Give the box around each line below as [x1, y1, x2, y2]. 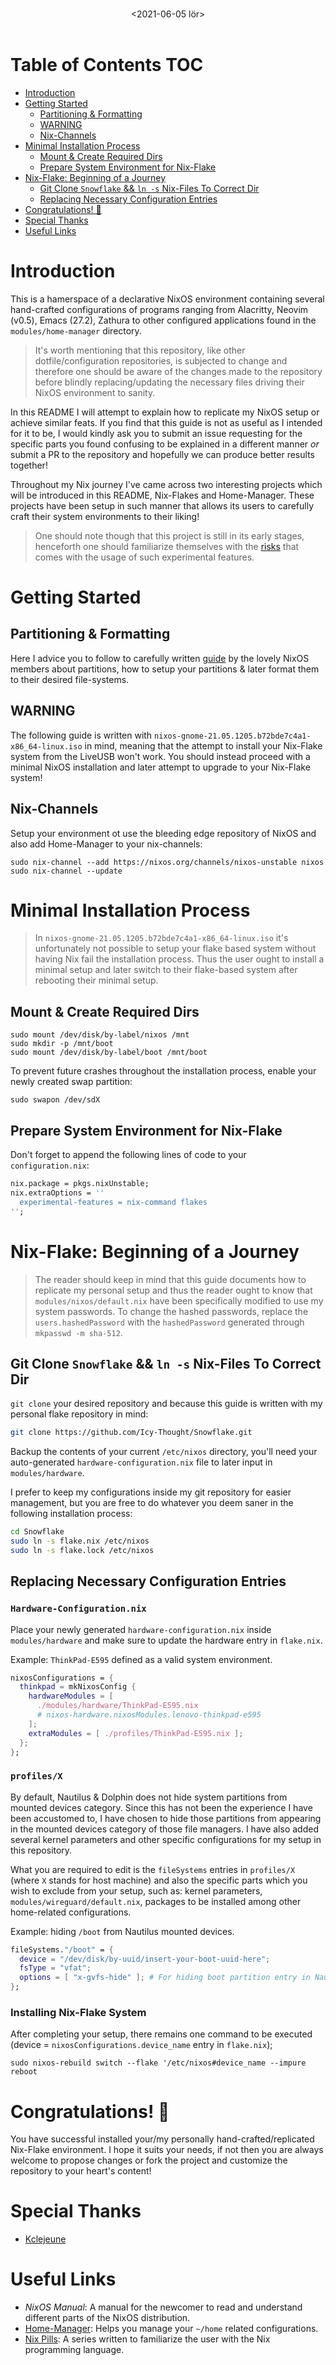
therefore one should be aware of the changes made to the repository [34, 365, 323, 377]
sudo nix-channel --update [10, 866, 123, 876]
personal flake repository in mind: [10, 1408, 149, 1420]
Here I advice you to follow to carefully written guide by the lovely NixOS [10, 652, 310, 664]
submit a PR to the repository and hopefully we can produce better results [10, 448, 315, 460]
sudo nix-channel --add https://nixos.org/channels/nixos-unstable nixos [10, 857, 325, 867]
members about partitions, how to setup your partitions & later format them [10, 663, 320, 675]
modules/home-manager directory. [10, 324, 142, 337]
